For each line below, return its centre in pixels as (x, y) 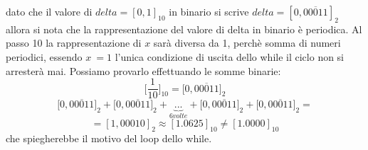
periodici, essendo (44, 56)
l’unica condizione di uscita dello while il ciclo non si (230, 56)
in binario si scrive (209, 11)
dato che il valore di (49, 11)
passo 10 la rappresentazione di (74, 43)
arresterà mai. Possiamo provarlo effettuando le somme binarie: (143, 70)
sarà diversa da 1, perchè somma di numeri (247, 43)
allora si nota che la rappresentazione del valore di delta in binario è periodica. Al (184, 29)
